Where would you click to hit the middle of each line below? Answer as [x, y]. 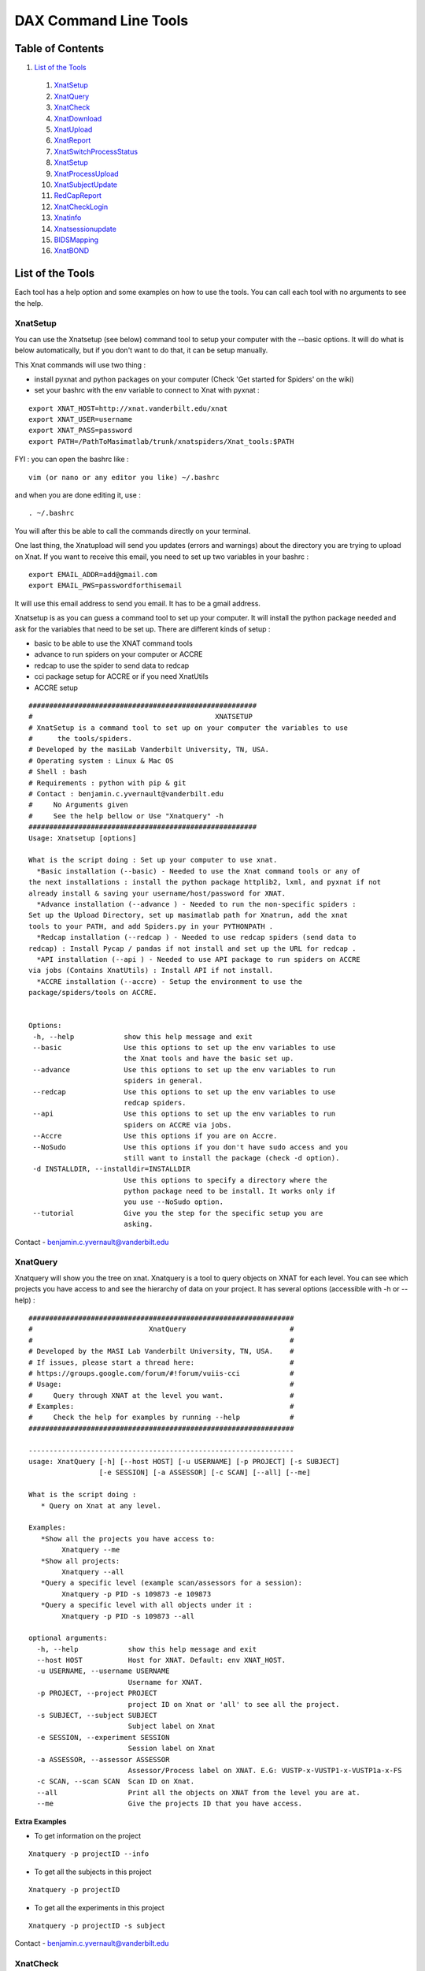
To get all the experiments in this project [99, 1907]
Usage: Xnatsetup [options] [83, 838]
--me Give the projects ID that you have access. [170, 1804]
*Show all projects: [80, 1561]
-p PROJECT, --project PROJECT [97, 1693]
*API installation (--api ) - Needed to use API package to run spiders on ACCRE [199, 959]
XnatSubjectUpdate [86, 184]
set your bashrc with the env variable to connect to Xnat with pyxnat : [147, 390]
